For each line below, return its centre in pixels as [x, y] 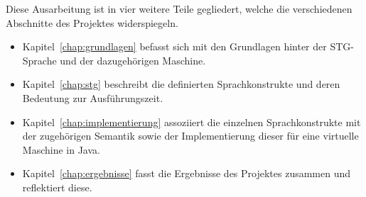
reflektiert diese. [57, 187]
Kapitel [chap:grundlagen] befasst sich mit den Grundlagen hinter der [174, 46]
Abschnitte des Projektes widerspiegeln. [92, 22]
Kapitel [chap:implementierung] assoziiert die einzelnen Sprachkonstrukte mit [192, 122]
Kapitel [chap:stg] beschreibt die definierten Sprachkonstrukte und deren [181, 84]
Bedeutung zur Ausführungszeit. [93, 97]
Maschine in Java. [61, 149]
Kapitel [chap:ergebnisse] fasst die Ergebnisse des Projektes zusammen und [187, 173]
